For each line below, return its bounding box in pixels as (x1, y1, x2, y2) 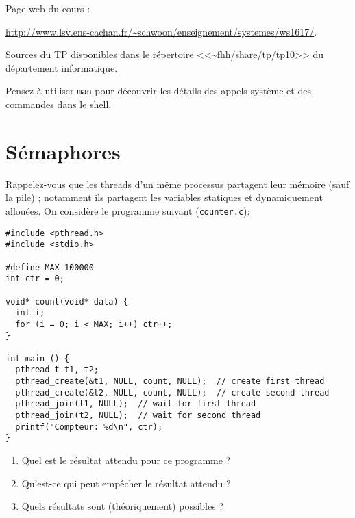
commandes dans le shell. (5, 97, 112, 112)
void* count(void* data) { (5, 296, 128, 307)
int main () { (5, 353, 70, 363)
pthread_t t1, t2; (15, 365, 99, 375)
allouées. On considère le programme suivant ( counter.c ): (5, 203, 250, 218)
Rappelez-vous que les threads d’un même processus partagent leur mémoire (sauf (5, 177, 350, 191)
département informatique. (5, 60, 118, 75)
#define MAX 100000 (5, 262, 94, 272)
